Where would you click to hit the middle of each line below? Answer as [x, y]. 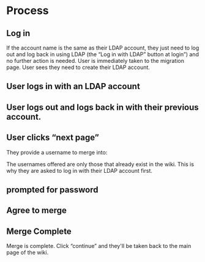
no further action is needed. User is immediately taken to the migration [95, 61]
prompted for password [52, 190]
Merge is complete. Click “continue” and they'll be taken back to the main [99, 246]
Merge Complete [39, 231]
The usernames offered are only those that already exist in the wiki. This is [100, 164]
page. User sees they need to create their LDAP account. [78, 67]
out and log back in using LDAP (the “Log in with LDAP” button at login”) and [102, 54]
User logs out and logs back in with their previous [102, 107]
